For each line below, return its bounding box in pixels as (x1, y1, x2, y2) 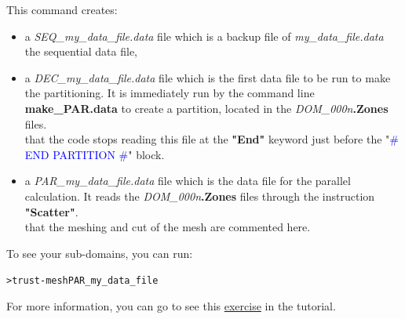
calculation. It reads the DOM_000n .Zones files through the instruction (24, 187, 375, 204)
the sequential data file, (24, 43, 137, 60)
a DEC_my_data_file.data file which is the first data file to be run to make (24, 69, 391, 85)
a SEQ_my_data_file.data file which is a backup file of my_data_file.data (24, 27, 384, 44)
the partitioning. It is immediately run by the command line (24, 85, 315, 101)
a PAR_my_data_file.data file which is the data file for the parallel (24, 172, 351, 189)
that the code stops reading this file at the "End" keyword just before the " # (24, 131, 399, 147)
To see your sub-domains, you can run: (6, 245, 193, 261)
